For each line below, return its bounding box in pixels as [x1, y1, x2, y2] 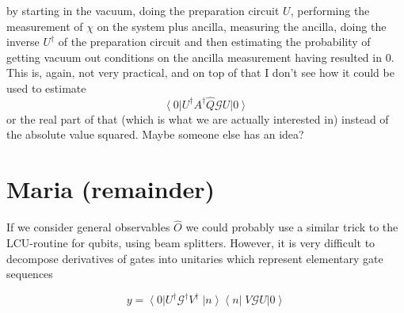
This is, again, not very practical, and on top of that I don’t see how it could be [6, 64, 394, 81]
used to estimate [6, 79, 86, 96]
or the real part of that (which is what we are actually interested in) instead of [6, 110, 389, 127]
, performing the [290, 2, 370, 18]
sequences [6, 265, 53, 282]
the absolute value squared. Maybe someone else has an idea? [6, 126, 304, 143]
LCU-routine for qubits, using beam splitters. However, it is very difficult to [6, 234, 375, 250]
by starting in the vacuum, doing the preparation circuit [6, 2, 280, 18]
